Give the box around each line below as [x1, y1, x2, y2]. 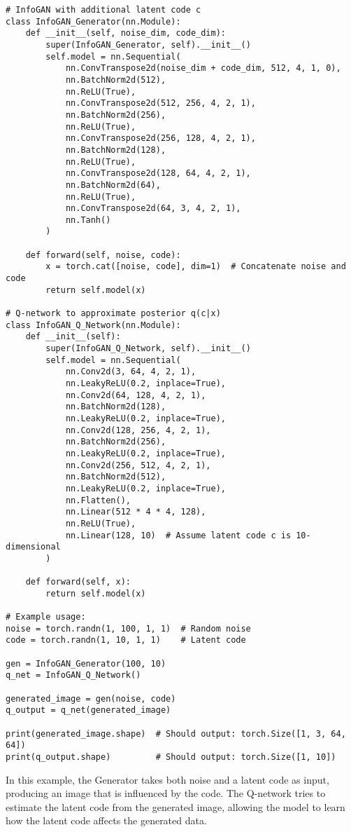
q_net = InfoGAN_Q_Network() [6, 670, 141, 681]
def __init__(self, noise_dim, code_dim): [25, 28, 226, 39]
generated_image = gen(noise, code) [6, 693, 176, 704]
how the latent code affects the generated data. [6, 813, 207, 828]
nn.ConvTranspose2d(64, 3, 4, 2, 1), [65, 203, 241, 214]
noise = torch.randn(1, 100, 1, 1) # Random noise [6, 623, 251, 634]
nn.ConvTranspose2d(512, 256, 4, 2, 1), [65, 98, 256, 109]
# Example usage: [6, 612, 86, 622]
